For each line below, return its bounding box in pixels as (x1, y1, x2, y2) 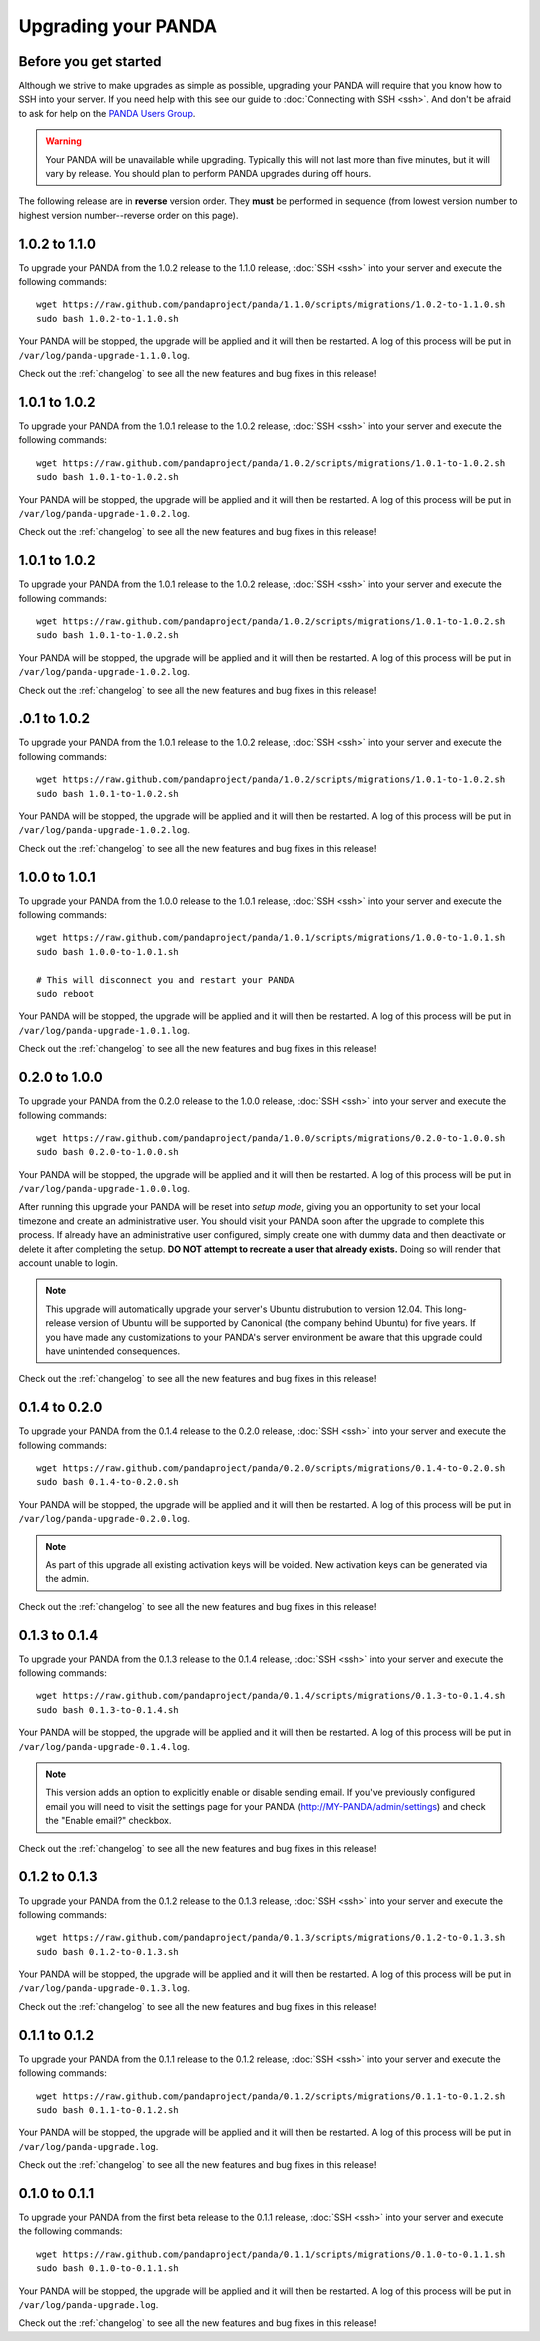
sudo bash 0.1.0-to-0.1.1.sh (36, 2263, 179, 2274)
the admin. (45, 1573, 90, 1585)
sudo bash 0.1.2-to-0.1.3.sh (36, 1946, 179, 1957)
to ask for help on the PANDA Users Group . (18, 107, 196, 119)
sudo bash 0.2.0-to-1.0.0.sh (36, 1146, 179, 1158)
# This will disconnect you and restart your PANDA (36, 974, 295, 985)
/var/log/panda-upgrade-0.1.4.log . (18, 1740, 190, 1752)
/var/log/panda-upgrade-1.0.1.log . (18, 1024, 190, 1036)
